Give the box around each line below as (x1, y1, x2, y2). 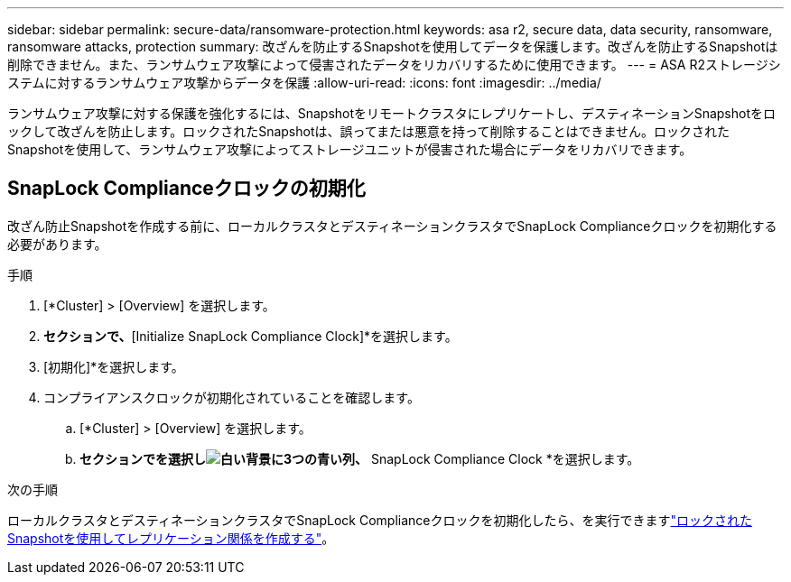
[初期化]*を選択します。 (43, 358, 184, 374)
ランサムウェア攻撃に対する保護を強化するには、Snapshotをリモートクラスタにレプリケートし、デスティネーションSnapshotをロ (7, 106, 776, 121)
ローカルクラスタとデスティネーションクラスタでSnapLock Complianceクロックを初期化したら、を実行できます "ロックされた (7, 512, 752, 528)
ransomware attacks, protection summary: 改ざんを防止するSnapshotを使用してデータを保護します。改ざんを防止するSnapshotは (7, 39, 778, 54)
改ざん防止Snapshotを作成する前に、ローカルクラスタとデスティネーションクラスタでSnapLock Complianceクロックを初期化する (7, 217, 777, 234)
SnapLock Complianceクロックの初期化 (7, 177, 366, 200)
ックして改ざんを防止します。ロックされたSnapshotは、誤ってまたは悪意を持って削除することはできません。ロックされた (7, 124, 730, 139)
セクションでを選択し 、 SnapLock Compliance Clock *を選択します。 (79, 450, 640, 467)
